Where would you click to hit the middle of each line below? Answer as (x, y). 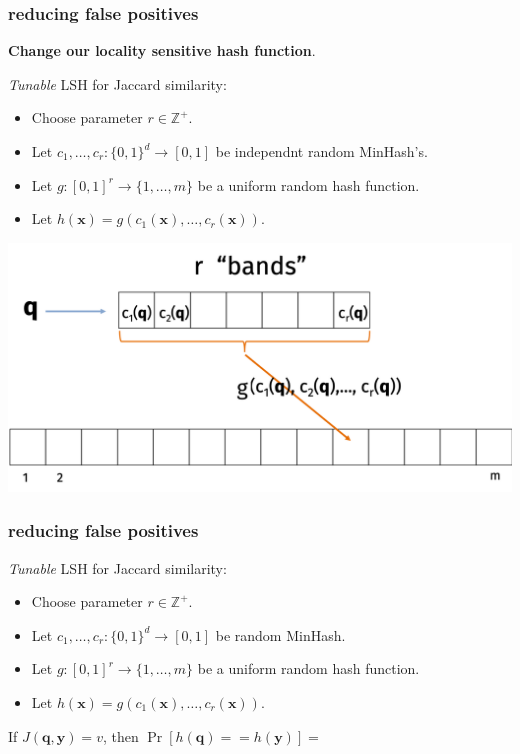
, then (120, 735)
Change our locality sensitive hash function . (162, 50)
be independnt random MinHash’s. (321, 151)
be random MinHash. (280, 634)
